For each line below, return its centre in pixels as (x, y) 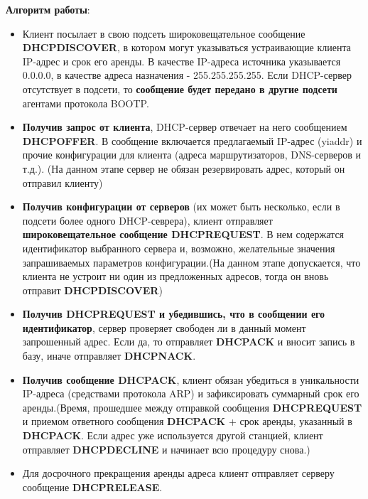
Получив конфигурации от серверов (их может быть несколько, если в (181, 206)
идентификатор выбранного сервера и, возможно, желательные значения (179, 248)
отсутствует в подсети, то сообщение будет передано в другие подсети (180, 88)
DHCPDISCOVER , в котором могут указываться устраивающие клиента (186, 47)
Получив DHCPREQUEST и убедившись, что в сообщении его (174, 314)
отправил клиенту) (63, 182)
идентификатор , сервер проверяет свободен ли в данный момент (164, 327)
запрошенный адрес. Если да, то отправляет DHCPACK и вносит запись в (189, 342)
